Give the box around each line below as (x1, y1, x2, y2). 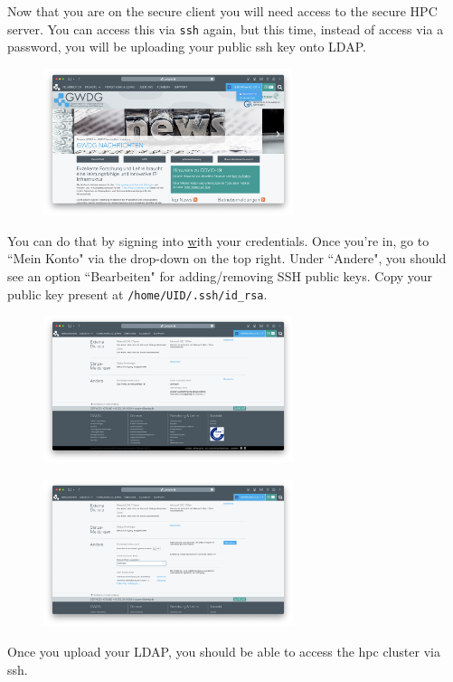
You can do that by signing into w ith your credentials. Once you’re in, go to (7, 231, 429, 250)
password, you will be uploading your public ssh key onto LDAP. (7, 37, 366, 56)
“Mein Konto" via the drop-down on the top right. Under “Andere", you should (7, 249, 447, 268)
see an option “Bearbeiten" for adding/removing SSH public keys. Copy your (7, 266, 433, 285)
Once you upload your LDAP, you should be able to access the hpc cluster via (7, 641, 440, 660)
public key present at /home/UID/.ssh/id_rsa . (7, 284, 268, 303)
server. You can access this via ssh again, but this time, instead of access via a (7, 19, 444, 38)
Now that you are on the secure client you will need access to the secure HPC (7, 2, 438, 20)
